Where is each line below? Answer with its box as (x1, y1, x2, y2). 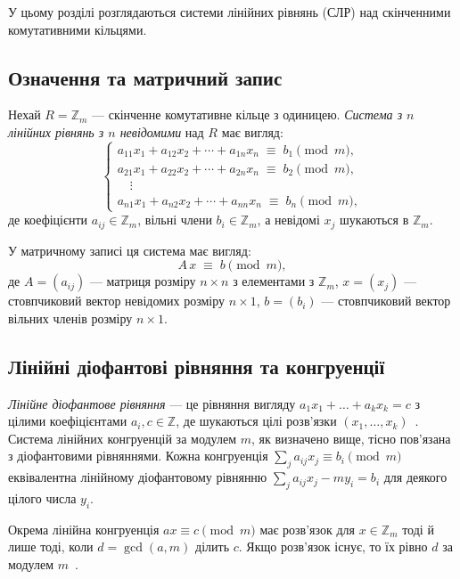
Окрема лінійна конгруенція (8, 519, 160, 538)
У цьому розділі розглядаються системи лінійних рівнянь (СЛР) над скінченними (8, 3, 451, 20)
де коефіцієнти (8, 210, 88, 229)
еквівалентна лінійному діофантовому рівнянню (8, 468, 267, 486)
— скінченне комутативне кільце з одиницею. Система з (92, 105, 403, 124)
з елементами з (233, 272, 315, 290)
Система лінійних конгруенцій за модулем (8, 428, 237, 447)
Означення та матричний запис (8, 63, 283, 91)
